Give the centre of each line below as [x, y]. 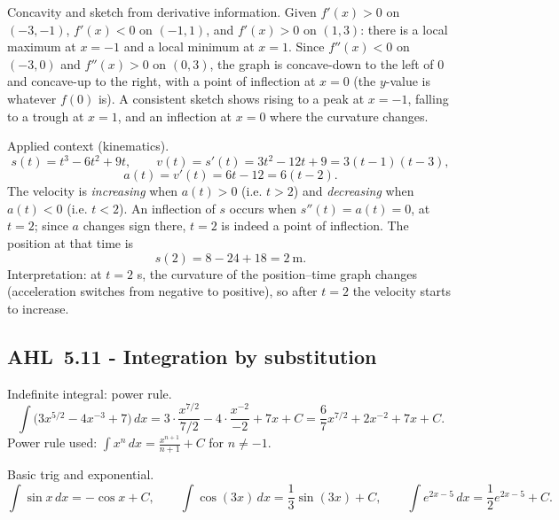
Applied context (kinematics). [88, 146]
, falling [428, 98]
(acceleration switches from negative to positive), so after [162, 291]
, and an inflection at [175, 116]
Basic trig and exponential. [81, 474]
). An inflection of [167, 208]
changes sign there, [134, 225]
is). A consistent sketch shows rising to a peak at [231, 98]
